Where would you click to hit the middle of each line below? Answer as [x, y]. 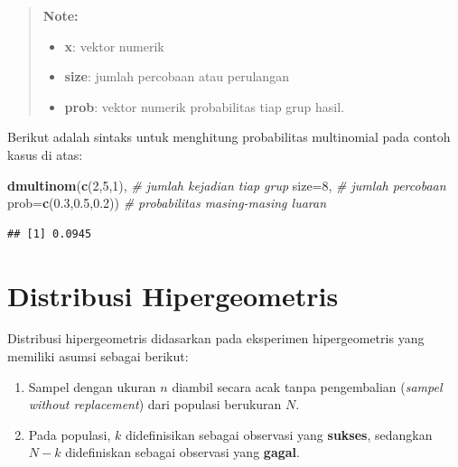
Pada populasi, [70, 434]
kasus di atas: [45, 154]
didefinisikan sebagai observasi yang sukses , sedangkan [279, 434]
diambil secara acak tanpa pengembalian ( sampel [307, 386]
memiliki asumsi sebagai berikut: [98, 356]
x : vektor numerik [114, 46]
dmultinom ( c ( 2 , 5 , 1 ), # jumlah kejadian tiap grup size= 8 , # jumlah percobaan [227, 185]
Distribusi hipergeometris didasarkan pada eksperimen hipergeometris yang [216, 338]
